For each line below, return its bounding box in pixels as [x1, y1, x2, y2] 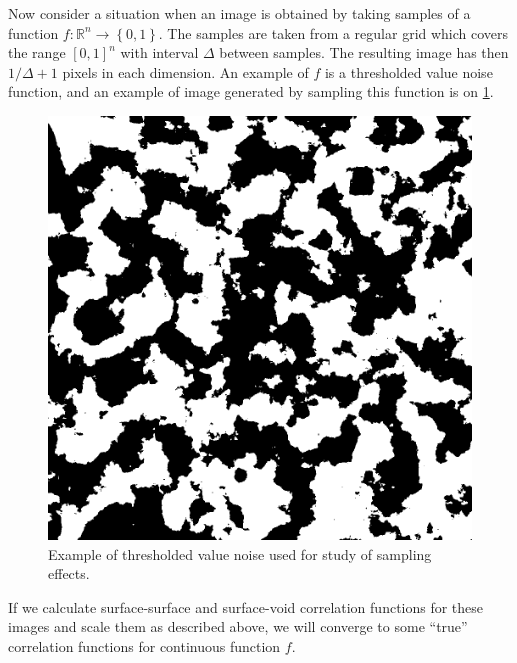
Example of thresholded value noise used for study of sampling [48, 543, 432, 564]
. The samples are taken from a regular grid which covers [158, 22, 509, 43]
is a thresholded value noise [324, 61, 493, 82]
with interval [120, 42, 199, 63]
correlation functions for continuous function [8, 635, 281, 656]
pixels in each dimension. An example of [62, 61, 309, 82]
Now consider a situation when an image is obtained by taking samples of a [8, 3, 471, 23]
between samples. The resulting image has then [219, 42, 509, 63]
